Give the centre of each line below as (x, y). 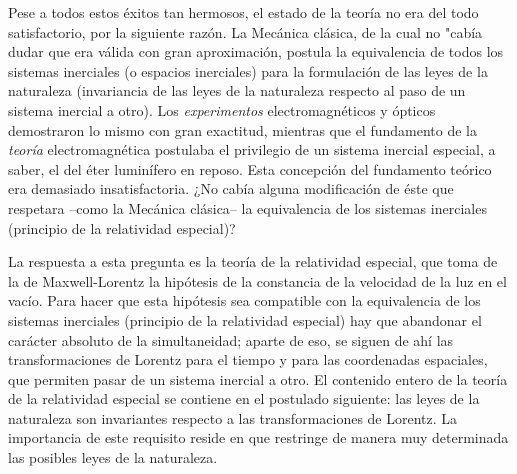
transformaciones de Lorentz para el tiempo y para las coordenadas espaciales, (248, 359)
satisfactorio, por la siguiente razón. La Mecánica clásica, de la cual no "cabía (245, 31)
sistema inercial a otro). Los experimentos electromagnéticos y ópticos (222, 109)
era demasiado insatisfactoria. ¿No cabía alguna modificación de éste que (231, 188)
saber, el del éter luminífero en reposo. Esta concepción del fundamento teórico (250, 168)
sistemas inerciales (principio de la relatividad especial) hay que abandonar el (245, 319)
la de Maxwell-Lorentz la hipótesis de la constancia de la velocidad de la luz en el (257, 280)
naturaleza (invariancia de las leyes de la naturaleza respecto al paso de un (237, 90)
